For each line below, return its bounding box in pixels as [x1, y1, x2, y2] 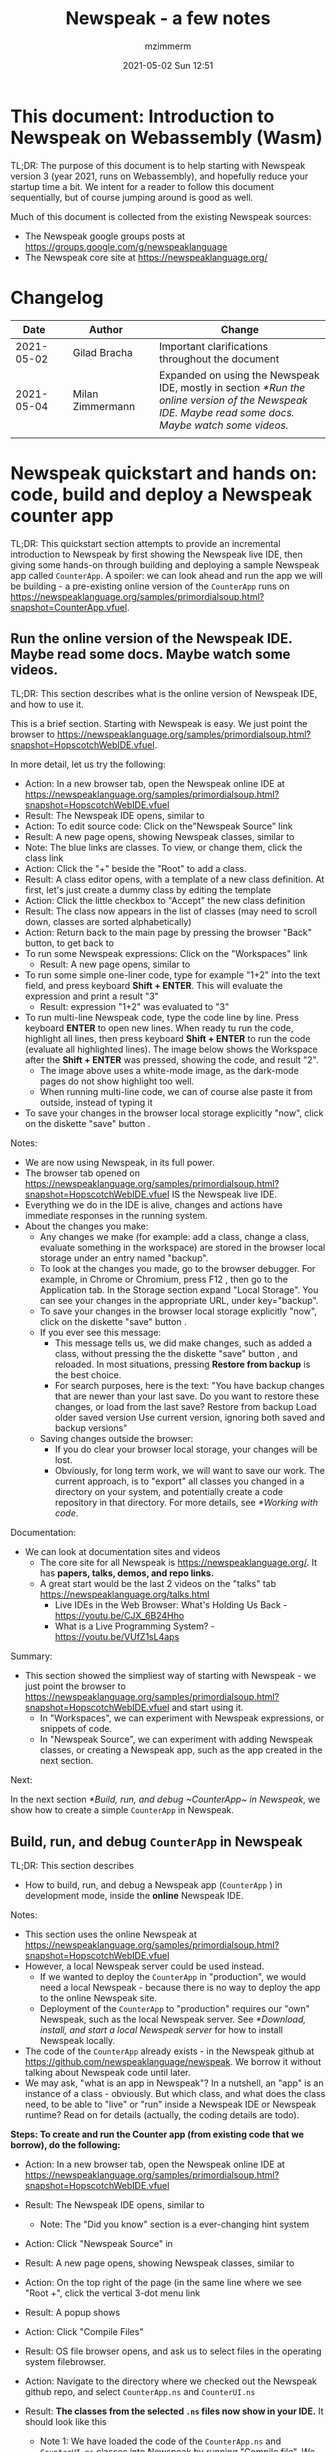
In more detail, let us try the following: [10, 758, 167, 771]
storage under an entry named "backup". [39, 1252, 209, 1264]
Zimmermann [72, 399, 136, 413]
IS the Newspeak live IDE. [171, 1188, 278, 1201]
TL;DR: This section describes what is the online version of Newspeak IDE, [10, 688, 318, 700]
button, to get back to [24, 937, 115, 949]
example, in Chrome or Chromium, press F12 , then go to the [39, 1273, 288, 1286]
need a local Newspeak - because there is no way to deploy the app [39, 1982, 321, 1994]
